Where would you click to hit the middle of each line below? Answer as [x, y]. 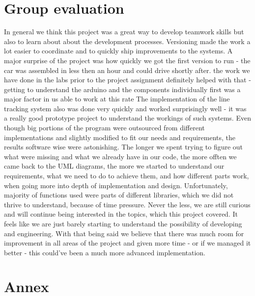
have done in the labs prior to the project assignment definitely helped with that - [127, 80]
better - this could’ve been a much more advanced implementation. [105, 252]
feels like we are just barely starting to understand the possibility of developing [123, 223]
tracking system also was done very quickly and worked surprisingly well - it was [125, 108]
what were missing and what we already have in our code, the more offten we [120, 156]
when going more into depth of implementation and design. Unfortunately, [116, 185]
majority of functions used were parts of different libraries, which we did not [119, 195]
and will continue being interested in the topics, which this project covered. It [121, 214]
